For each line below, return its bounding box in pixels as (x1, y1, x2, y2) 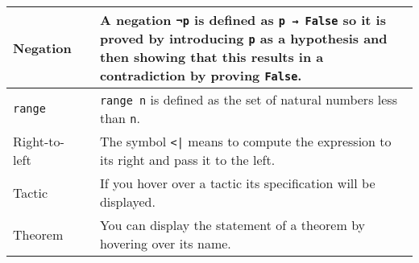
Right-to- (13, 132, 64, 150)
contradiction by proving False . (99, 66, 302, 84)
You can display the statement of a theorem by (99, 216, 366, 234)
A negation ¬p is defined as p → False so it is (99, 10, 386, 29)
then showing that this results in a (99, 47, 324, 66)
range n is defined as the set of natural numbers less (99, 90, 397, 109)
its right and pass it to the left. (99, 150, 276, 169)
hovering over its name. (99, 234, 231, 253)
